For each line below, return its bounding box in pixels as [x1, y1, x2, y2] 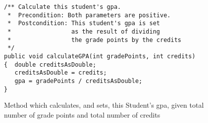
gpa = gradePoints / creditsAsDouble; [14, 77, 143, 84]
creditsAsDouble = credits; [14, 69, 107, 77]
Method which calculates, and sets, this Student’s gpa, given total [4, 100, 204, 110]
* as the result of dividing [7, 28, 160, 35]
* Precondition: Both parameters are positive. [7, 11, 171, 19]
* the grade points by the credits [7, 36, 181, 43]
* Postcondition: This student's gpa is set [7, 20, 160, 27]
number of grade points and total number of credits [4, 109, 160, 120]
